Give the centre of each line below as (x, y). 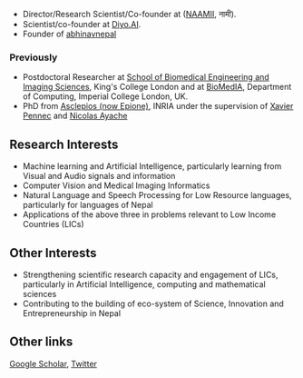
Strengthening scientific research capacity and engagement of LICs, (150, 274)
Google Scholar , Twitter (54, 363)
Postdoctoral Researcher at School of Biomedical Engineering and (146, 77)
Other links (41, 342)
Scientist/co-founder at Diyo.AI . (82, 24)
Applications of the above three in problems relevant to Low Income (149, 214)
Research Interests (64, 144)
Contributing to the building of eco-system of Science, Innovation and (153, 303)
